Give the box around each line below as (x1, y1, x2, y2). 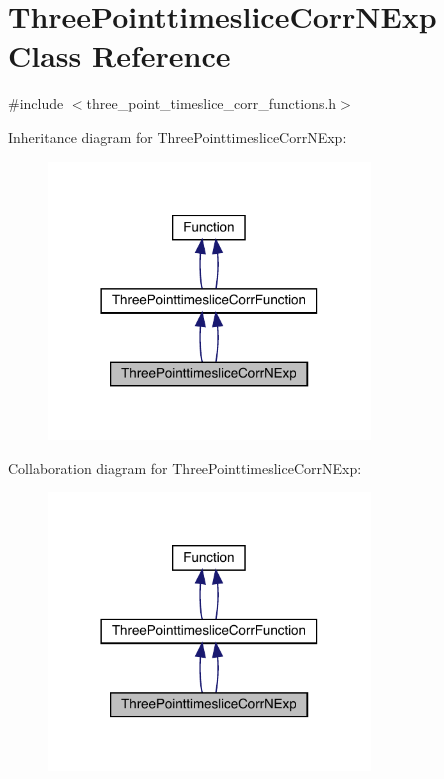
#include (8, 93, 64, 114)
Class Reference (8, 35, 231, 76)
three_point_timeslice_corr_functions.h (86, 93, 337, 114)
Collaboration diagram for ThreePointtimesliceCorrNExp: (8, 457, 362, 478)
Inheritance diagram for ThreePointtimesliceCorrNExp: (8, 126, 347, 147)
